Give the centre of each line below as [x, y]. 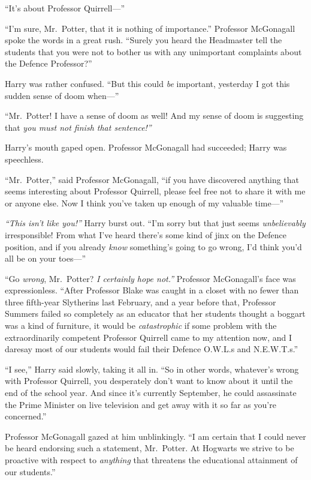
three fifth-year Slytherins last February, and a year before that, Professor [141, 301]
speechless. [24, 159]
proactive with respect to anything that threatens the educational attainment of [151, 460]
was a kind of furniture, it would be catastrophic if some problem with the [141, 325]
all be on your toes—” [46, 258]
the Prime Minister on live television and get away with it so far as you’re [141, 404]
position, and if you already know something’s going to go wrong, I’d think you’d [153, 246]
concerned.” [26, 416]
